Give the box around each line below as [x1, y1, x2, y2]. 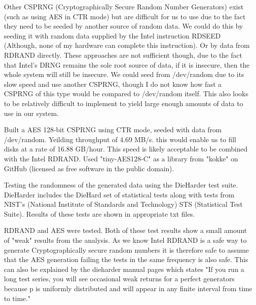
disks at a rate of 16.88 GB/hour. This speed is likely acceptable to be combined [4, 144, 248, 154]
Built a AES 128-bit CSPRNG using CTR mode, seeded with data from [4, 124, 222, 135]
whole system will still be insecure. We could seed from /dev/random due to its [4, 69, 244, 79]
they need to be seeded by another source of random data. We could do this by [4, 21, 243, 31]
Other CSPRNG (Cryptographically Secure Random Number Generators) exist [4, 1, 244, 11]
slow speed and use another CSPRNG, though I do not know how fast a [4, 78, 222, 89]
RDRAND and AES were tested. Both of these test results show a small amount [4, 225, 247, 235]
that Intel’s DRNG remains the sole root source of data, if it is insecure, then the [4, 59, 250, 70]
